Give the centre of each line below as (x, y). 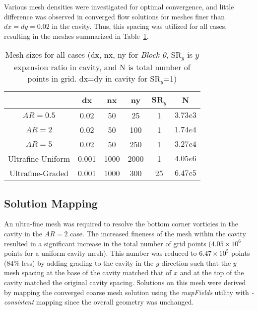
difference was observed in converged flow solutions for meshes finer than (115, 16)
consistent (19, 302)
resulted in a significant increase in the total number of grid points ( (108, 243)
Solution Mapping (51, 203)
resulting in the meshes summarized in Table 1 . (76, 36)
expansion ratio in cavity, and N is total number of (102, 67)
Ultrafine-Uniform (39, 159)
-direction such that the (195, 262)
